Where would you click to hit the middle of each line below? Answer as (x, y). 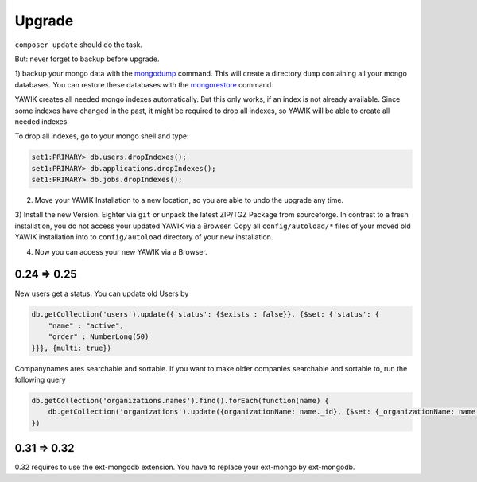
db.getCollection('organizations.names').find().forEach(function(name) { (180, 401)
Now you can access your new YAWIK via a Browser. (121, 251)
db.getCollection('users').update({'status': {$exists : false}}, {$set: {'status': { (206, 315)
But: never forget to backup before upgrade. (87, 59)
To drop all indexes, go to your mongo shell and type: (102, 136)
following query (41, 380)
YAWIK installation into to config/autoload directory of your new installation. (144, 237)
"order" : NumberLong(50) (99, 337)
